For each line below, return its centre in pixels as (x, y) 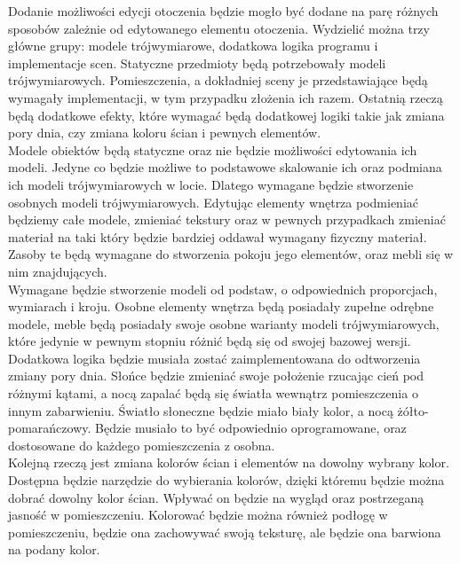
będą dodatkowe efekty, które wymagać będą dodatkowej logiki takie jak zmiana (226, 115)
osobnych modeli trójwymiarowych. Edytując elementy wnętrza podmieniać (214, 202)
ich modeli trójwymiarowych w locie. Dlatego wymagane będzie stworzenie (211, 184)
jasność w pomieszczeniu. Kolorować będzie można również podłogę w (198, 515)
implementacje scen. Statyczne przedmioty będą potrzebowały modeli (197, 63)
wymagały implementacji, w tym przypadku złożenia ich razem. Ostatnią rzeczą (226, 97)
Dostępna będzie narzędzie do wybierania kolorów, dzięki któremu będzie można (226, 480)
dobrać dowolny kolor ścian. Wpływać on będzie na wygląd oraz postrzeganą (216, 497)
